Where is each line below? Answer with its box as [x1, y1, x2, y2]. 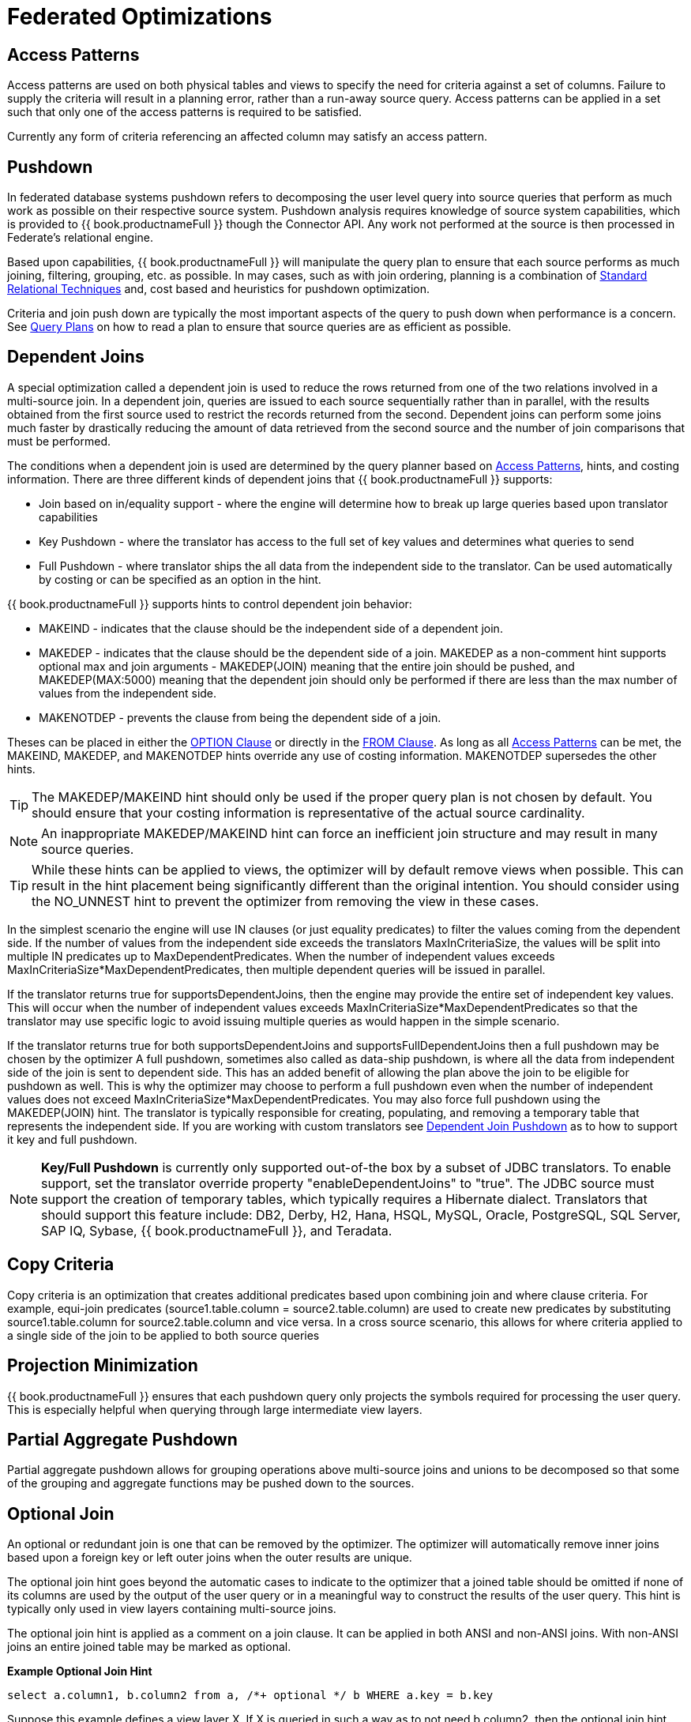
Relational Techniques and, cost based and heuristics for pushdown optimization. [7, 282, 430, 296]
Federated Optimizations [7, 3, 272, 30]
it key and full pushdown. [7, 1132, 137, 1146]
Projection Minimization [7, 1355, 198, 1376]
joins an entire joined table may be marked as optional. [7, 1640, 291, 1654]
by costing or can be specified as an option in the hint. [39, 572, 321, 586]
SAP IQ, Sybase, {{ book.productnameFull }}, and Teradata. [41, 1222, 392, 1239]
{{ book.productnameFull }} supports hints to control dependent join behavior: [7, 596, 412, 611]
